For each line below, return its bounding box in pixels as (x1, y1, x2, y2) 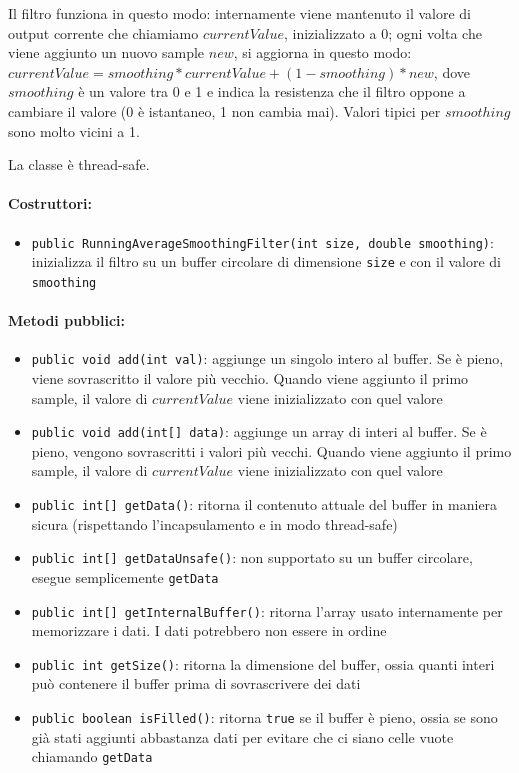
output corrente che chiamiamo (8, 22, 199, 43)
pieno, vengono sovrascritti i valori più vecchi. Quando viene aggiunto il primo (31, 440, 512, 461)
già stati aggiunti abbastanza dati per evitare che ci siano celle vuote (31, 726, 454, 747)
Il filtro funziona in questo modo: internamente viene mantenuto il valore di (8, 3, 471, 23)
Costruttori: (8, 193, 93, 214)
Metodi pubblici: (8, 310, 125, 331)
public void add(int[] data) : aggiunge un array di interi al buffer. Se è (31, 421, 487, 442)
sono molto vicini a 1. (8, 120, 140, 141)
